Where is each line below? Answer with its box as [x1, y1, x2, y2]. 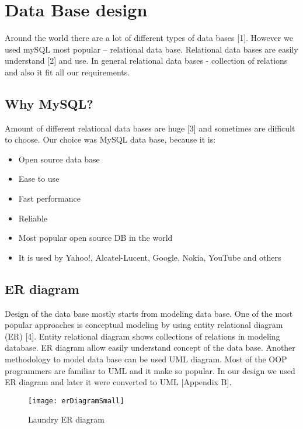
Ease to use [18, 172, 60, 185]
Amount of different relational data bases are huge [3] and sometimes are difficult [5, 122, 295, 134]
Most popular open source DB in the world [18, 231, 173, 244]
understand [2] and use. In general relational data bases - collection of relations [5, 54, 288, 67]
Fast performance [18, 192, 81, 205]
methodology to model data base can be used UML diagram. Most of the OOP [5, 353, 287, 365]
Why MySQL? [5, 94, 93, 112]
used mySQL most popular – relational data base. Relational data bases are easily [5, 43, 298, 55]
